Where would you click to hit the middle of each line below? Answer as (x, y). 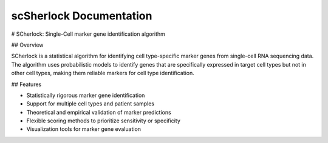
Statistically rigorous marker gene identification (86, 95)
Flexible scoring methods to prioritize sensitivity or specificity (103, 121)
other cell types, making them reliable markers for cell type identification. (103, 73)
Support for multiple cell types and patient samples (91, 104)
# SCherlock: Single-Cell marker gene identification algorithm (88, 34)
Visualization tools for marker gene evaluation (84, 129)
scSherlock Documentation (82, 16)
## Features (26, 84)
